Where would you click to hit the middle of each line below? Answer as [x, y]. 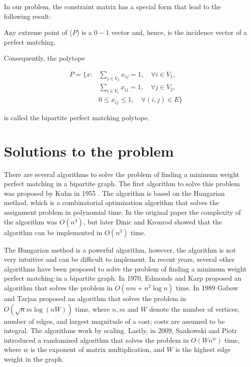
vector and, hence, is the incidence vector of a [179, 32]
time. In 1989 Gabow [207, 287]
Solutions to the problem [89, 151]
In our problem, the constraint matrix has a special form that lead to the [113, 6]
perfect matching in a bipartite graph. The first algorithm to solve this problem [122, 183]
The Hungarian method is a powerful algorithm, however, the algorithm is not [120, 249]
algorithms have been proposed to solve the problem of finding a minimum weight [125, 268]
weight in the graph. [34, 359]
